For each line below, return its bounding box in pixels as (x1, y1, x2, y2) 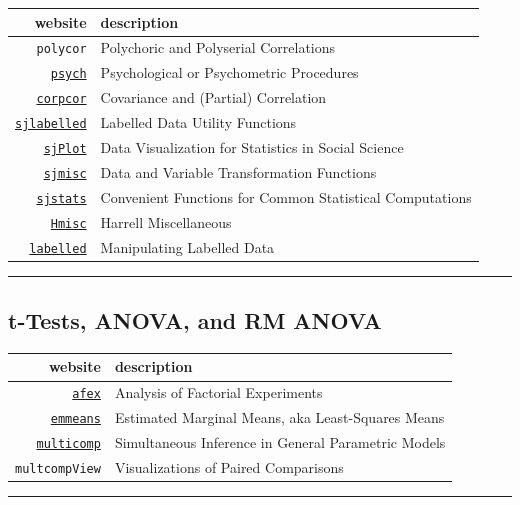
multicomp (36, 437, 101, 452)
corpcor (36, 92, 87, 107)
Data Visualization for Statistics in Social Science (100, 137, 404, 157)
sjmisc (43, 166, 87, 181)
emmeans (50, 412, 101, 427)
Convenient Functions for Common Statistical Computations (100, 186, 472, 207)
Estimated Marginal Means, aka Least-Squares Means (114, 407, 445, 428)
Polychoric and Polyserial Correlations (100, 37, 336, 58)
